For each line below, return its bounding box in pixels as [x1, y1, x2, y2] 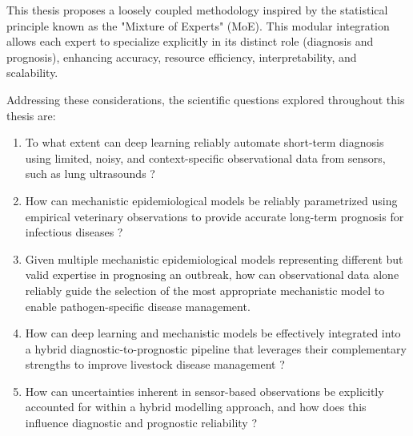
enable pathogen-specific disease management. [25, 297, 251, 314]
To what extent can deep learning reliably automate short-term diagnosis [25, 134, 384, 151]
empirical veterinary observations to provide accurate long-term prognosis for [25, 208, 404, 224]
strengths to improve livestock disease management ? [25, 356, 285, 373]
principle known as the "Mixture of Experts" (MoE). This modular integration [6, 17, 390, 34]
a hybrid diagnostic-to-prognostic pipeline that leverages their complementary [25, 340, 407, 357]
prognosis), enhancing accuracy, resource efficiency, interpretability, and [6, 48, 357, 65]
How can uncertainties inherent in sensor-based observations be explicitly [25, 382, 384, 399]
